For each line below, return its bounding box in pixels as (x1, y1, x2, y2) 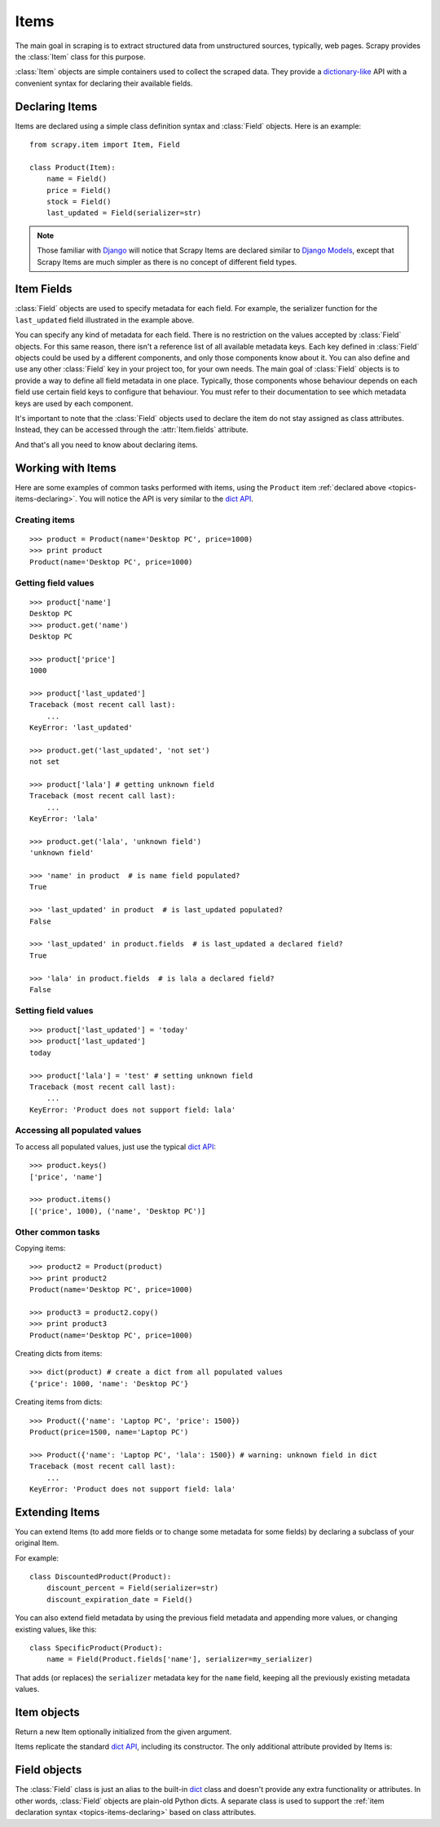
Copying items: (15, 1243, 66, 1253)
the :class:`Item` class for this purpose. (15, 51, 146, 61)
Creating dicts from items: (15, 1349, 103, 1359)
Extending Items (15, 1505, 100, 1519)
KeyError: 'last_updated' (29, 723, 134, 732)
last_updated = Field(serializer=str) (46, 209, 202, 217)
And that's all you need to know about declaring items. (15, 440, 199, 450)
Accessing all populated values (15, 1125, 142, 1136)
